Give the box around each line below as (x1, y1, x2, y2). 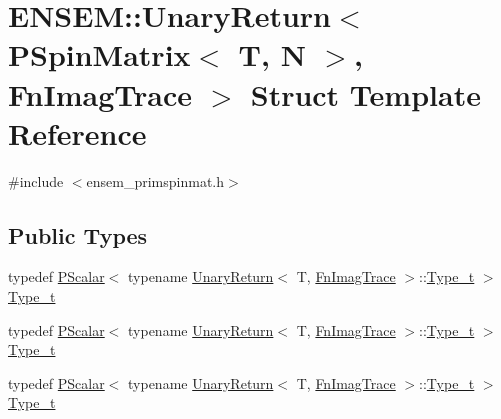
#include (8, 170, 64, 191)
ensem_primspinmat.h (86, 170, 225, 191)
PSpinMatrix (8, 34, 191, 75)
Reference (8, 112, 147, 153)
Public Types (8, 219, 148, 250)
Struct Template (250, 73, 481, 114)
